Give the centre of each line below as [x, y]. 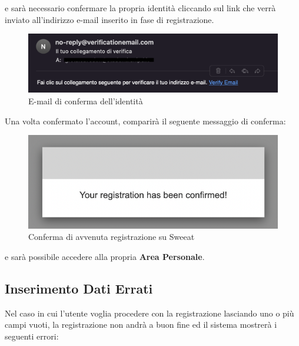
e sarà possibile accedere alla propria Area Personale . [105, 256]
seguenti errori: [32, 336]
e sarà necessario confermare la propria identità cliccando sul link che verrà [140, 8]
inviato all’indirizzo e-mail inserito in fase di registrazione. [109, 19]
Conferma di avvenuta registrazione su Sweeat [112, 237]
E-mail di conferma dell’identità [86, 100]
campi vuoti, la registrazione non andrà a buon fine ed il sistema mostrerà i [141, 324]
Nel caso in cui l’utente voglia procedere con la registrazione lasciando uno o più [149, 313]
